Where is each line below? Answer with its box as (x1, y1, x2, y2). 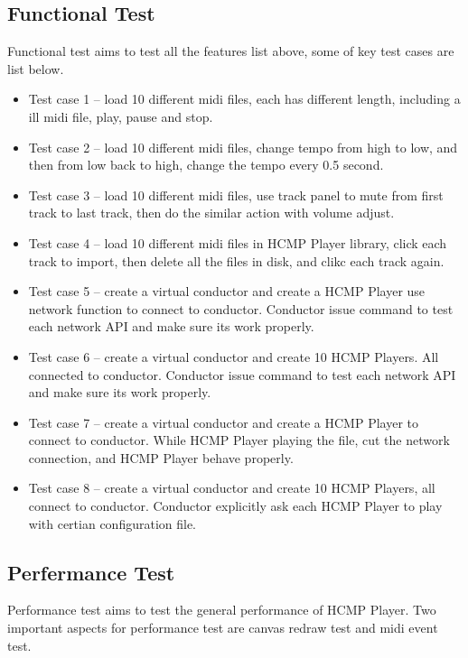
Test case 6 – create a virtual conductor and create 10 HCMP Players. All (28, 347, 439, 366)
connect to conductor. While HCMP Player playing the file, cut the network (28, 431, 450, 449)
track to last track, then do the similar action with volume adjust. (28, 203, 395, 222)
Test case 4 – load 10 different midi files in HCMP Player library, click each (28, 233, 447, 252)
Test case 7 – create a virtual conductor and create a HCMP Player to (28, 412, 418, 431)
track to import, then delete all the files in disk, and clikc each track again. (28, 251, 445, 270)
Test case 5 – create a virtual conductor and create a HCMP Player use (28, 282, 426, 301)
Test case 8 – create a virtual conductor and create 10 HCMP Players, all (28, 478, 435, 497)
